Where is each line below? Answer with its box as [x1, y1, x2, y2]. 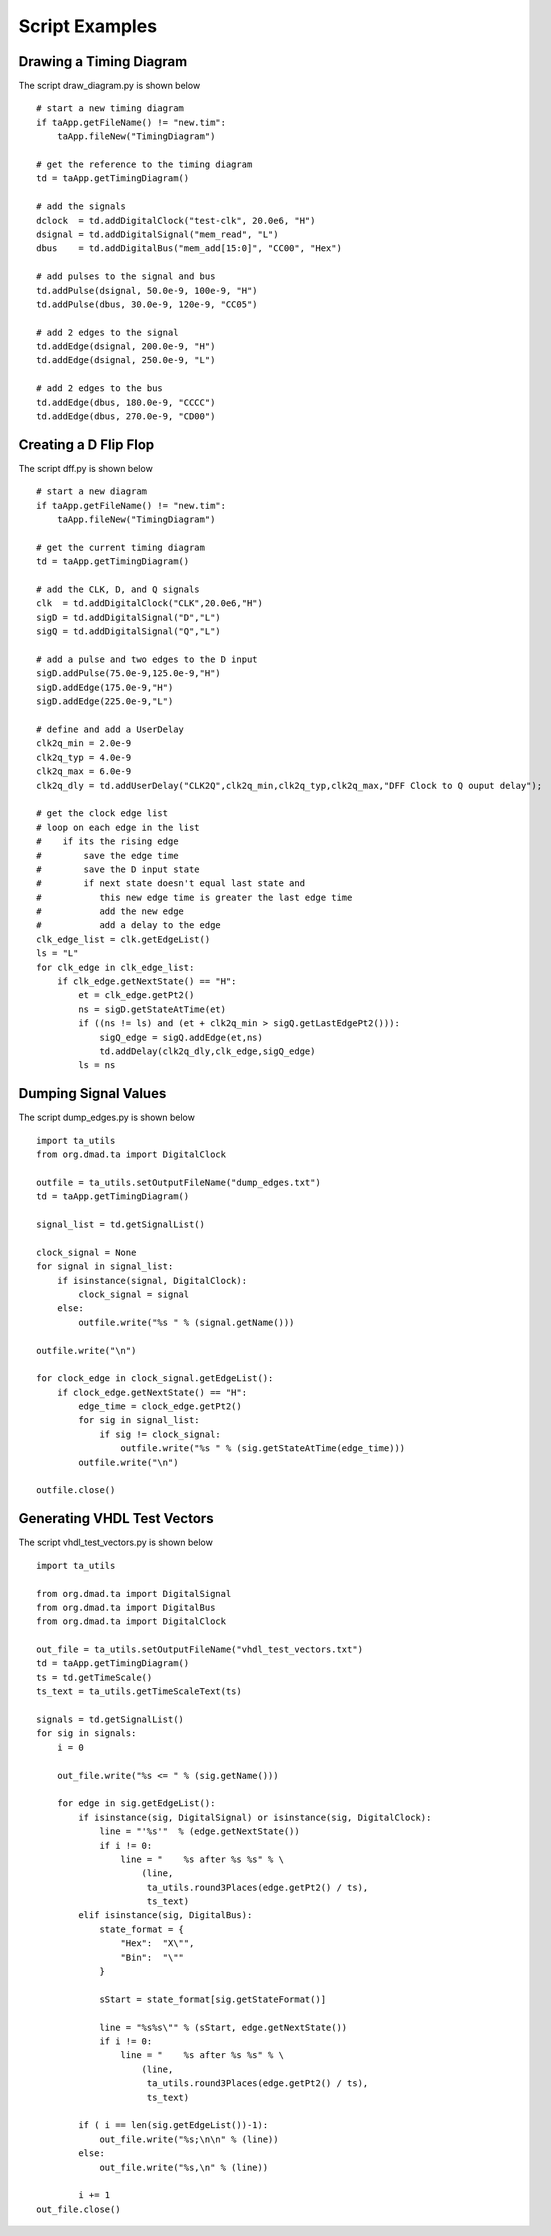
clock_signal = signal [78, 1288, 190, 1300]
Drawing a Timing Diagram [18, 53, 188, 70]
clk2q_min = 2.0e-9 [36, 738, 132, 749]
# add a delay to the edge [36, 920, 222, 931]
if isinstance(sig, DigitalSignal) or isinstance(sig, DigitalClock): [78, 1811, 432, 1823]
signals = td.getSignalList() [36, 1714, 185, 1725]
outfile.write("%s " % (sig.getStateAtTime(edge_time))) [120, 1443, 406, 1454]
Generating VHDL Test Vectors [18, 1510, 214, 1527]
